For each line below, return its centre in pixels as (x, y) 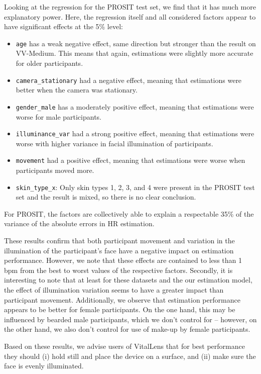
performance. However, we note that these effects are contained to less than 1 (123, 260)
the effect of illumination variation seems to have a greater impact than (114, 290)
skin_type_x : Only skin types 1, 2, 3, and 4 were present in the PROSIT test (135, 187)
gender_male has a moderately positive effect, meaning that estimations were (135, 106)
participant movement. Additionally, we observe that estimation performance (122, 299)
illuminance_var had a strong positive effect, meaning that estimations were (135, 133)
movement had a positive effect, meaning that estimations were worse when (130, 160)
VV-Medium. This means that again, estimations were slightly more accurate (135, 53)
